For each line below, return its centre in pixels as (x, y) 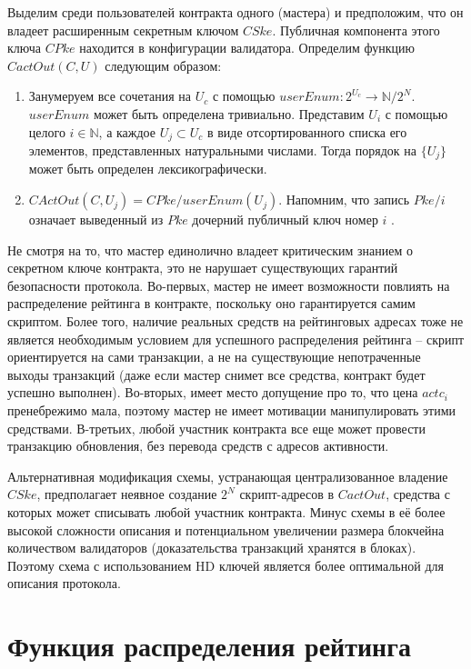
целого (47, 131)
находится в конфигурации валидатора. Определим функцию (247, 48)
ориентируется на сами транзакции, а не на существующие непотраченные (214, 357)
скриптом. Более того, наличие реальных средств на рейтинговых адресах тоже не (235, 321)
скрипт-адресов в (287, 494)
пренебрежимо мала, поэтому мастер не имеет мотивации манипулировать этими (232, 410)
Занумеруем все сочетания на (110, 96)
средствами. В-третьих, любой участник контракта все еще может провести (216, 428)
